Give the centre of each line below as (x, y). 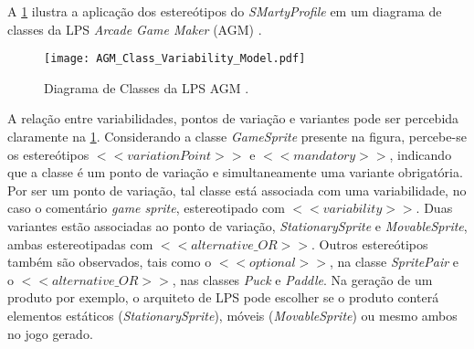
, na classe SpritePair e (394, 262)
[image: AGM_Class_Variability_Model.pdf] (175, 59)
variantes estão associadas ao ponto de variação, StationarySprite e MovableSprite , (237, 226)
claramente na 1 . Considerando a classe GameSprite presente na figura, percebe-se (237, 137)
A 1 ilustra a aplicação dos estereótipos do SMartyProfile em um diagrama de (225, 11)
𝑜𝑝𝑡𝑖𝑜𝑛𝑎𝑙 (273, 264)
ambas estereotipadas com (80, 243)
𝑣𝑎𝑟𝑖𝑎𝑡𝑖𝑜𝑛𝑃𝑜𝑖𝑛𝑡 (169, 156)
